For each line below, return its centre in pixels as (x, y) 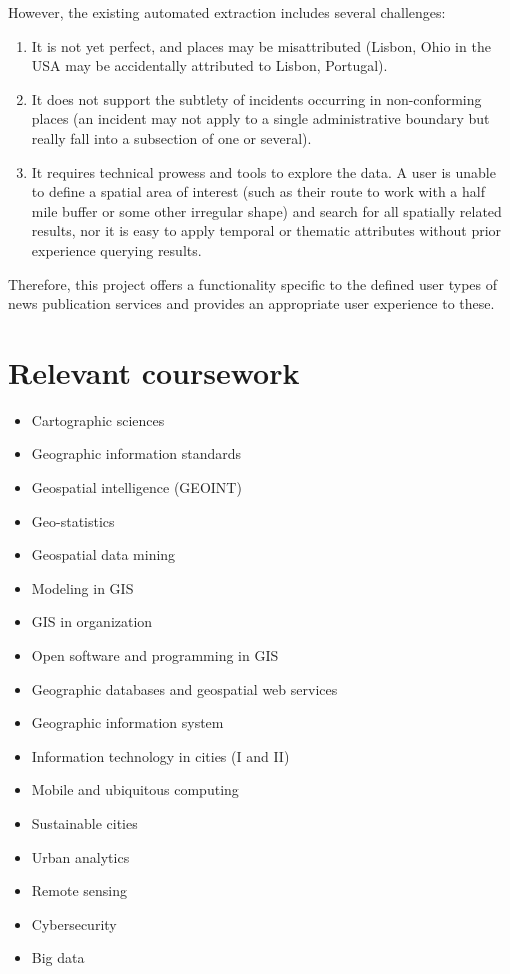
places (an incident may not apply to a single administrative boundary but (260, 118)
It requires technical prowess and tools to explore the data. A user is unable (263, 171)
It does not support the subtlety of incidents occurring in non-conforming (256, 98)
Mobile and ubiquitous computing (135, 789)
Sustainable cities (84, 822)
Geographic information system (127, 722)
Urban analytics (80, 856)
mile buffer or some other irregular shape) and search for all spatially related (266, 210)
